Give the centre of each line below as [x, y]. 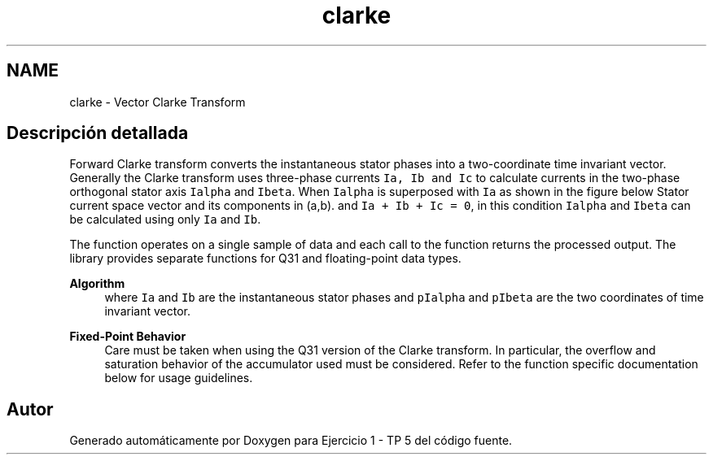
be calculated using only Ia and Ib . [165, 220]
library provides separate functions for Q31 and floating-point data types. [265, 259]
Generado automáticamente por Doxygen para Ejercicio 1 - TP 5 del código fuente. [291, 441]
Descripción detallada [98, 133]
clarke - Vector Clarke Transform [157, 102]
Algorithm [97, 284]
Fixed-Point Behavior [128, 337]
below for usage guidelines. [179, 378]
